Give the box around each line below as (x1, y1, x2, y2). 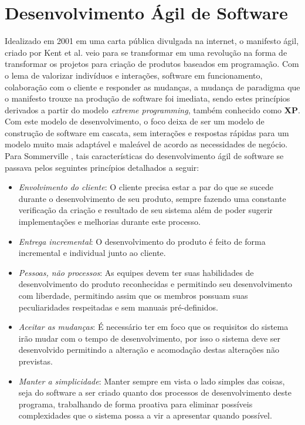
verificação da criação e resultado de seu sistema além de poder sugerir (18, 204, 273, 216)
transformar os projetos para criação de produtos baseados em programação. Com (5, 58, 299, 70)
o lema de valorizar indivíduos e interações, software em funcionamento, (5, 69, 263, 81)
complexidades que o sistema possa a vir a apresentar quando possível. (18, 409, 272, 421)
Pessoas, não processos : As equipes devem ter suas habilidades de (18, 266, 254, 278)
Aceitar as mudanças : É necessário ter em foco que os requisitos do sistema (18, 321, 289, 333)
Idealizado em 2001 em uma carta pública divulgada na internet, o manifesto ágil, (5, 35, 299, 47)
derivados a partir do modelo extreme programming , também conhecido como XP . (5, 103, 300, 116)
